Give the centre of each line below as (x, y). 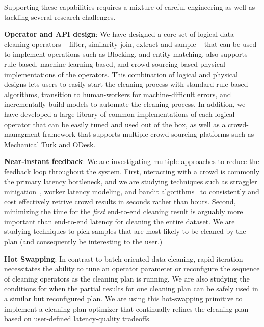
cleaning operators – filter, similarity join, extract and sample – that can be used (130, 44)
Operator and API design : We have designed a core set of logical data (119, 34)
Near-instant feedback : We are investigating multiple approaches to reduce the (132, 161)
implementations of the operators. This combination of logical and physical (121, 74)
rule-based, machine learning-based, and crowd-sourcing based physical (115, 64)
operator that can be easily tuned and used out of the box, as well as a (115, 124)
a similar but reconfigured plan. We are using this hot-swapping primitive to (123, 299)
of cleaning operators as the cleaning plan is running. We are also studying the (127, 278)
